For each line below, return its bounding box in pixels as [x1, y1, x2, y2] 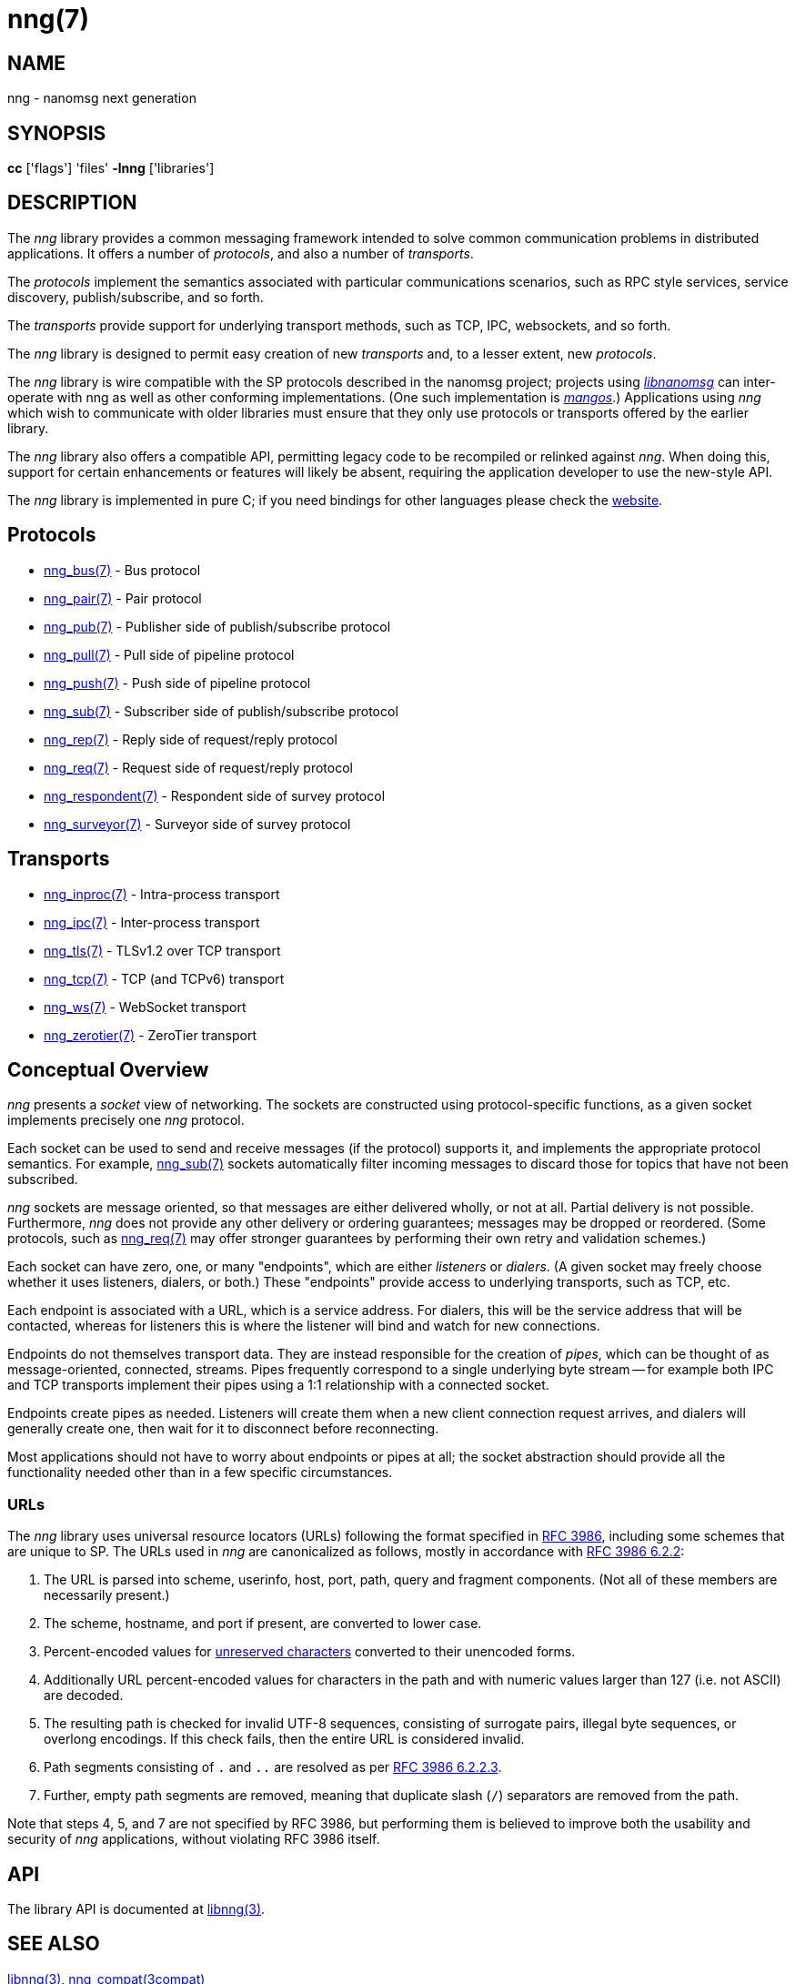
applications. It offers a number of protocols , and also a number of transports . [7, 245, 474, 261]
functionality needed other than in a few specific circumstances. [7, 1464, 393, 1481]
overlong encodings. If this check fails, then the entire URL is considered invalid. [44, 1731, 525, 1747]
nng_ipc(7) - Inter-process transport [44, 914, 260, 930]
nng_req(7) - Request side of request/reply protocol [44, 759, 353, 775]
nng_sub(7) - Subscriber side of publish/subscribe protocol [44, 703, 398, 719]
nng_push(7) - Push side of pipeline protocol [44, 674, 311, 691]
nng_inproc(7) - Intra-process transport [44, 886, 280, 902]
